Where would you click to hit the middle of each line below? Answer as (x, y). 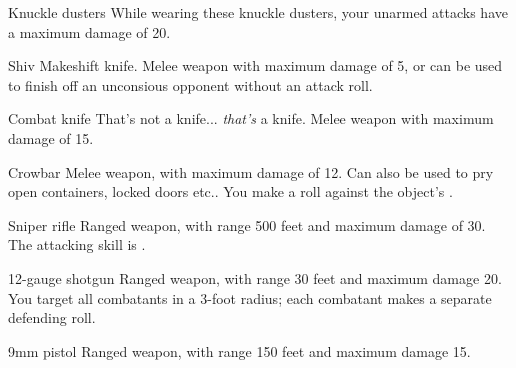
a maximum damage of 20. (89, 31)
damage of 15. (51, 137)
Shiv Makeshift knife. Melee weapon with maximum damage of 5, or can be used (255, 65)
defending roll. (52, 317)
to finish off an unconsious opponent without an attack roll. (190, 84)
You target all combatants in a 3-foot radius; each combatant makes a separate (250, 297)
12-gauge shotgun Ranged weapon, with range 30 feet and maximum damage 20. (255, 277)
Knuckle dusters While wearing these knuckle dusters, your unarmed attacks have (258, 12)
